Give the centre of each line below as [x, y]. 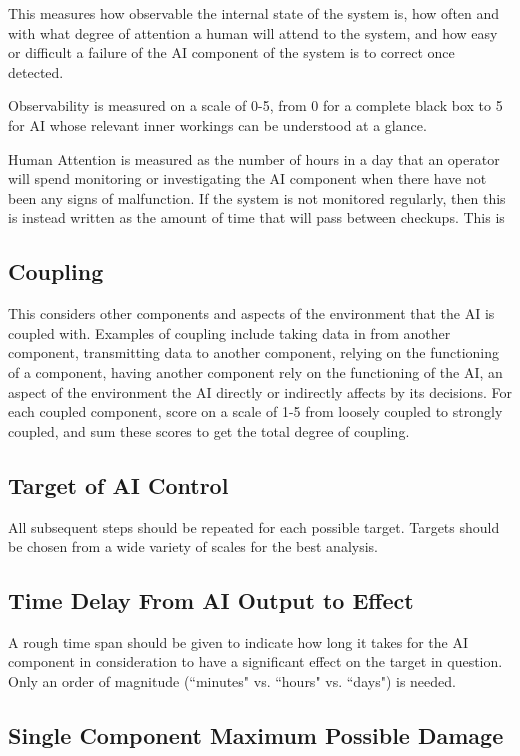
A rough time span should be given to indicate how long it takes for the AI [238, 641]
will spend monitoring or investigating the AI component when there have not [247, 178]
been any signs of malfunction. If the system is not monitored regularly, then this [257, 197]
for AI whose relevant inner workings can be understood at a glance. [217, 124]
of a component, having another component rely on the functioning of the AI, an [255, 371]
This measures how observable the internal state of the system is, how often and [254, 13]
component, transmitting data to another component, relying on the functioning [254, 352]
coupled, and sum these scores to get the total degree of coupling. [209, 430]
